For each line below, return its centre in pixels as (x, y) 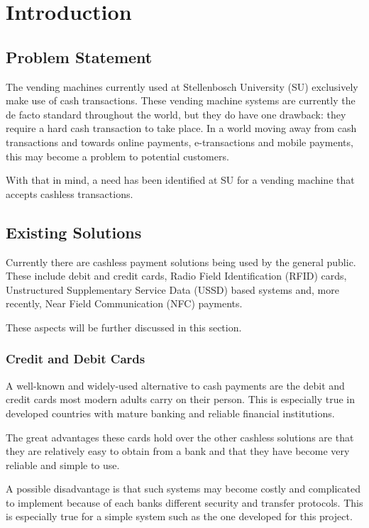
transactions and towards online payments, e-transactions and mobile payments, (180, 142)
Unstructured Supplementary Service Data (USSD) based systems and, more (172, 289)
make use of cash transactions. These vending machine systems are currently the (181, 100)
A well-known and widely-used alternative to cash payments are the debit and (175, 385)
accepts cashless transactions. (70, 193)
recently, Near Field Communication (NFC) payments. (124, 303)
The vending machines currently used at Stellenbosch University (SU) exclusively (182, 86)
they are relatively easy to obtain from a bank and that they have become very (178, 451)
